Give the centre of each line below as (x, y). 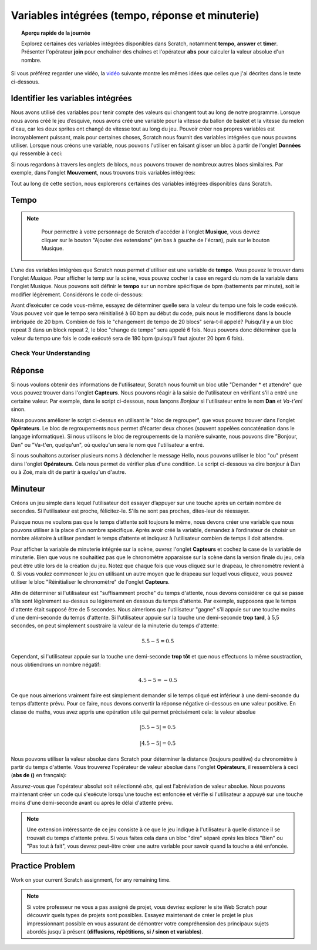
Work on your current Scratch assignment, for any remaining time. (91, 880)
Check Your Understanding (50, 353)
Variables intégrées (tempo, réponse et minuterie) (135, 15)
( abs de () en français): (39, 775)
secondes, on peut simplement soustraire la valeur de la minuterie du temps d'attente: (115, 625)
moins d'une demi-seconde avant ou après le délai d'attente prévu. (92, 802)
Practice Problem (43, 866)
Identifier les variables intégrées (71, 98)
